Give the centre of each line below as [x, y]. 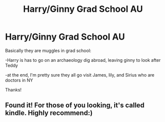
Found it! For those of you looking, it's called [75, 105]
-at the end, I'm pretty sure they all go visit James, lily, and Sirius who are [80, 75]
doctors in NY [19, 80]
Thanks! [13, 89]
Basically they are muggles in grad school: [48, 50]
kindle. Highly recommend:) [49, 113]
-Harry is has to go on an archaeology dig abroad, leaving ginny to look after [83, 60]
